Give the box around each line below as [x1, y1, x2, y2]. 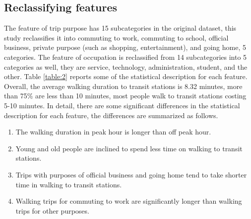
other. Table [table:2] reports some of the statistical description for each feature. [4, 71, 248, 82]
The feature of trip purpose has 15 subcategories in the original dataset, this [4, 23, 237, 33]
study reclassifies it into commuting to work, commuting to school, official [4, 32, 229, 43]
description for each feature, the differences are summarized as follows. [4, 110, 218, 120]
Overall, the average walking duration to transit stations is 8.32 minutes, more [4, 81, 243, 91]
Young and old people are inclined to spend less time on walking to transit [15, 143, 243, 153]
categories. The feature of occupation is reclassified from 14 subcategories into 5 [4, 51, 247, 62]
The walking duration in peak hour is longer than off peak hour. [15, 127, 211, 137]
